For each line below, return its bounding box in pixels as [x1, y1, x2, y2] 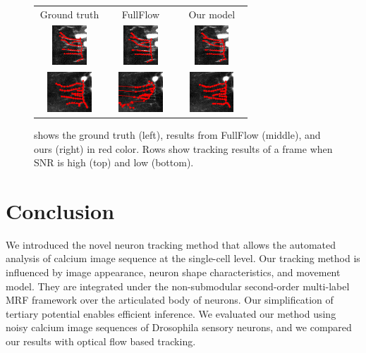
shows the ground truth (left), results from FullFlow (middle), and [34, 127, 321, 142]
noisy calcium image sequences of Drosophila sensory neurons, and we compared [6, 320, 352, 335]
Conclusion [6, 196, 115, 225]
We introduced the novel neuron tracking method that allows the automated [6, 237, 336, 252]
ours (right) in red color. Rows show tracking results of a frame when [34, 141, 333, 156]
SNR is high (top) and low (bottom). [34, 155, 194, 170]
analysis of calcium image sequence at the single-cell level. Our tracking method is [6, 251, 360, 266]
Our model [188, 6, 236, 21]
